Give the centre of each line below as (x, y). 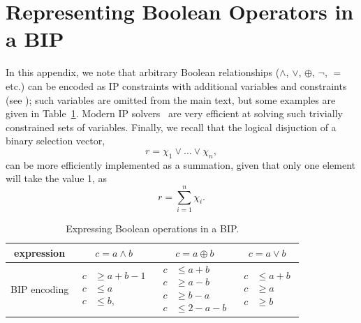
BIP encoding (40, 288)
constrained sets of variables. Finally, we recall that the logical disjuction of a (171, 127)
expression (40, 252)
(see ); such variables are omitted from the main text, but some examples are (171, 99)
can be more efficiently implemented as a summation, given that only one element (181, 164)
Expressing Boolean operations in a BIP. (153, 228)
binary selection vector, (56, 141)
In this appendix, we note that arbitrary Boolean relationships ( (143, 72)
